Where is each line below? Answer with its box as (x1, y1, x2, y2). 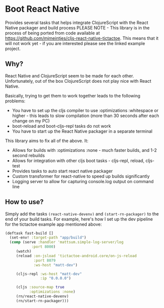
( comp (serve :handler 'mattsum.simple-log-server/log (9, 240, 124, 245)
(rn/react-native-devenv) (16, 294, 69, 299)
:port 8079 (33, 258, 56, 263)
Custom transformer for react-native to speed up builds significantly (12, 173, 150, 179)
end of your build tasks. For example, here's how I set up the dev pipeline (5, 216, 153, 222)
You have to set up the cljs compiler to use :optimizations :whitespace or (12, 107, 159, 113)
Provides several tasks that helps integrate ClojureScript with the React (5, 20, 148, 25)
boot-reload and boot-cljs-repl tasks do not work (12, 123, 111, 129)
